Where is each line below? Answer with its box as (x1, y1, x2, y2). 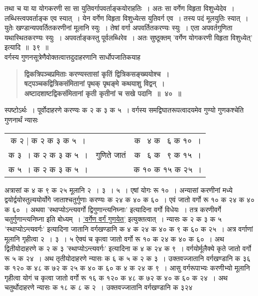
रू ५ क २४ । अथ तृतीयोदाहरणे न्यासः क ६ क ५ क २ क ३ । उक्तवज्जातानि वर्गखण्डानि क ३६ (4, 253, 251, 263)
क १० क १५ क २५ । (133, 163, 202, 175)
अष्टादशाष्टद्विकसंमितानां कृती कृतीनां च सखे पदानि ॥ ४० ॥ (24, 88, 181, 98)
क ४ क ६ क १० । (134, 134, 201, 146)
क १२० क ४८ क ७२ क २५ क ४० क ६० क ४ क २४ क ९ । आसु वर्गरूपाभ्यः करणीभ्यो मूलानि (4, 263, 250, 273)
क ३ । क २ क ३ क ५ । (8, 148, 88, 160)
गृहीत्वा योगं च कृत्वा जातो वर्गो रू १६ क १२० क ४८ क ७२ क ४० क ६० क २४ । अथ (4, 272, 228, 283)
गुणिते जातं (96, 148, 126, 160)
